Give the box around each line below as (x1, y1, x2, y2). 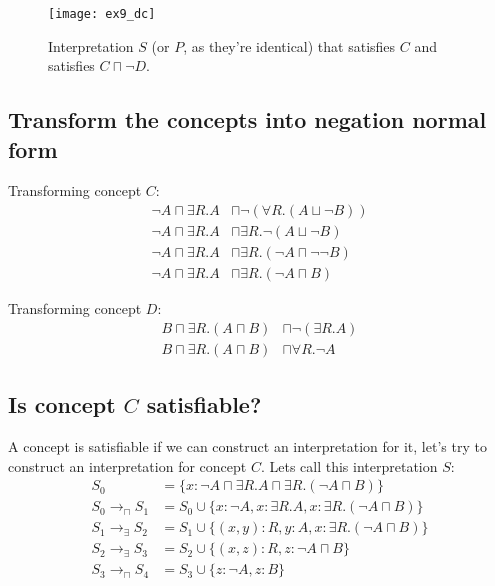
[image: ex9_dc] (48, 7, 156, 21)
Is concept (8, 389, 116, 420)
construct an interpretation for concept (8, 455, 247, 476)
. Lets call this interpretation (260, 455, 438, 476)
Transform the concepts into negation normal (8, 104, 487, 135)
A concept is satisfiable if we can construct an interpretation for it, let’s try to (8, 436, 487, 457)
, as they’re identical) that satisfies (183, 35, 396, 56)
